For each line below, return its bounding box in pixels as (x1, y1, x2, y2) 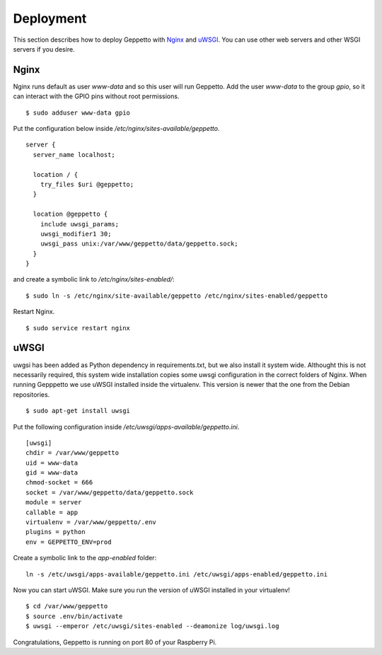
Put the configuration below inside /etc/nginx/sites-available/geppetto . (13, 124, 220, 133)
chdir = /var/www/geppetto (25, 449, 120, 457)
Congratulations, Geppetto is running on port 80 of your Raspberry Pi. (13, 637, 217, 647)
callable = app (25, 508, 79, 516)
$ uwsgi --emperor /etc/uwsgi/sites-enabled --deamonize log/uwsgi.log (25, 622, 279, 630)
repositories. (13, 390, 50, 399)
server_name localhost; (33, 151, 116, 158)
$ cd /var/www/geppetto (25, 602, 108, 610)
